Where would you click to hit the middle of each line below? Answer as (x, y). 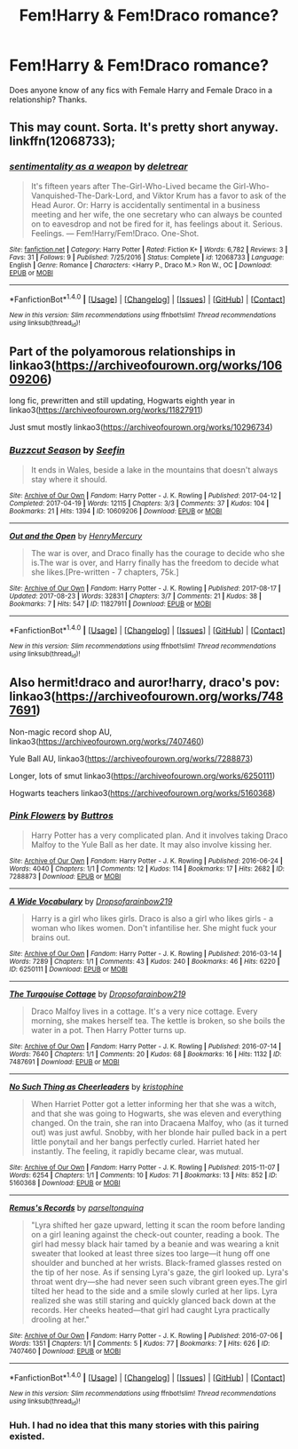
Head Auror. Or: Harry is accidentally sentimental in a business (145, 204)
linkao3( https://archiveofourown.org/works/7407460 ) (107, 741)
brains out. (51, 937)
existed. (27, 1436)
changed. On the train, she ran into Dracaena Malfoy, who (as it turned (160, 1123)
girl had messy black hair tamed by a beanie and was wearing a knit (155, 1244)
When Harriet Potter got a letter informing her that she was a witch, (153, 1103)
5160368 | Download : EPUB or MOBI (65, 1182)
